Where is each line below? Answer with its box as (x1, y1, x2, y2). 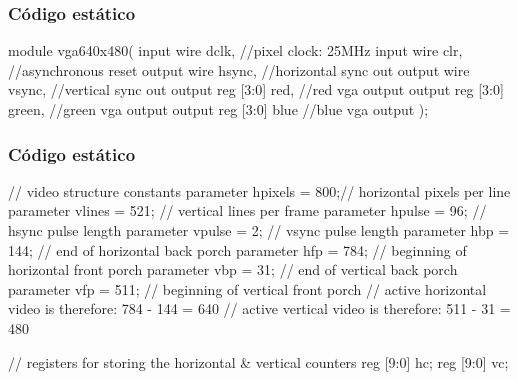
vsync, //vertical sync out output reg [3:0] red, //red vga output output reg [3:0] (8, 79, 504, 100)
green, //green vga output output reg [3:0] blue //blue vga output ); (8, 99, 429, 119)
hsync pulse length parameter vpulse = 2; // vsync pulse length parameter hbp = (8, 220, 510, 240)
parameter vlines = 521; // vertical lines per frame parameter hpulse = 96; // (8, 200, 487, 221)
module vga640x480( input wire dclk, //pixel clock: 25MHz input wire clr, (8, 40, 463, 61)
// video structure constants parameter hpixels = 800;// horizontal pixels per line (8, 180, 511, 201)
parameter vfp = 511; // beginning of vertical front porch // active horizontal (8, 278, 487, 299)
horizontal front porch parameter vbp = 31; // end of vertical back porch (8, 259, 458, 280)
